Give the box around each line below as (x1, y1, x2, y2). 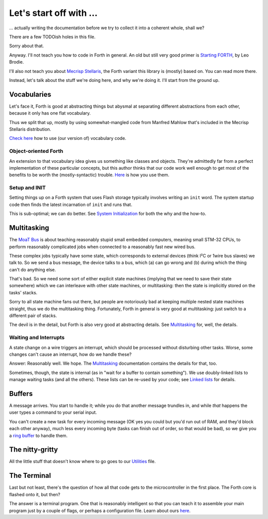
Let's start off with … (9, 7, 98, 18)
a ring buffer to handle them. (9, 432, 68, 439)
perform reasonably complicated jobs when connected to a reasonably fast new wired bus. (9, 244, 196, 250)
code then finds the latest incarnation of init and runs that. (9, 201, 133, 207)
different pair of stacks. (9, 313, 57, 319)
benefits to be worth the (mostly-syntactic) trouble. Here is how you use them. (9, 172, 170, 178)
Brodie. (9, 59, 24, 65)
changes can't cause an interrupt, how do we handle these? (9, 351, 132, 357)
